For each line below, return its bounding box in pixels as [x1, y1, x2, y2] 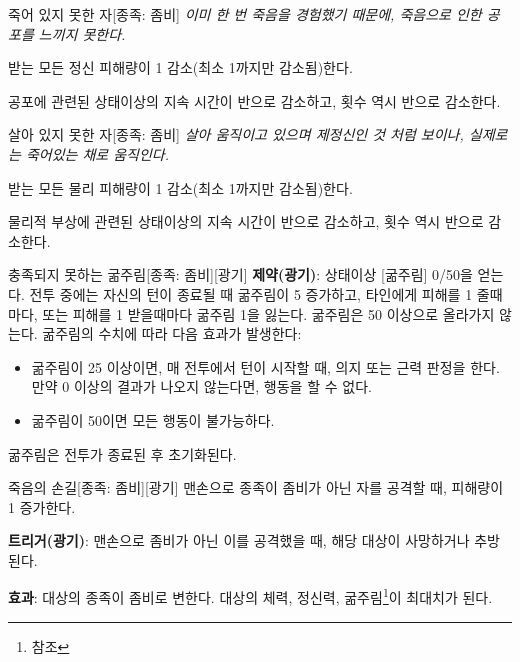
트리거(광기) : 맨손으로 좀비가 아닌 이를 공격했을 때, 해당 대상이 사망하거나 [8, 530, 470, 551]
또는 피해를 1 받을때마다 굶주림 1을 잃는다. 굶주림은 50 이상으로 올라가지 [42, 303, 495, 324]
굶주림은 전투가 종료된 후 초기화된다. [8, 443, 237, 464]
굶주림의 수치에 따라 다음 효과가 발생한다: [42, 323, 302, 344]
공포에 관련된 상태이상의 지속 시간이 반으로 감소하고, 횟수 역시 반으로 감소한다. [8, 90, 501, 111]
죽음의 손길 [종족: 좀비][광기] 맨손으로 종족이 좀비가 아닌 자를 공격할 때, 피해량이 [8, 477, 504, 498]
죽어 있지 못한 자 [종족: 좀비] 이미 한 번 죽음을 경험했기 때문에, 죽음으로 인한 [8, 4, 482, 24]
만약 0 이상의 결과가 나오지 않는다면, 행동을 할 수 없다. [31, 376, 372, 397]
